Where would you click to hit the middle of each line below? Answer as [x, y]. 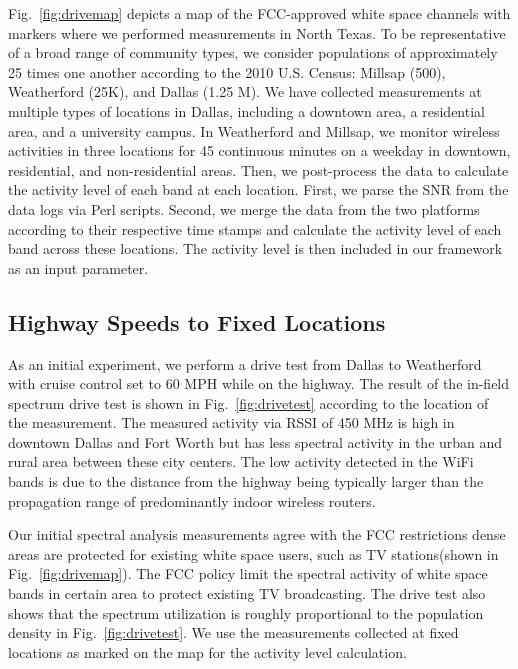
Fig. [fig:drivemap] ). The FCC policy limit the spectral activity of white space [248, 573]
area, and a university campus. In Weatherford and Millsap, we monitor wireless [254, 130]
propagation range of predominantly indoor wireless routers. [192, 500]
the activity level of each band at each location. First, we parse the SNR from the [258, 189]
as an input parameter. [78, 267]
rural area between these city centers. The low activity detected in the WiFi [241, 461]
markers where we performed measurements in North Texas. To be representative [257, 32]
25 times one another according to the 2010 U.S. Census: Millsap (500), [227, 71]
